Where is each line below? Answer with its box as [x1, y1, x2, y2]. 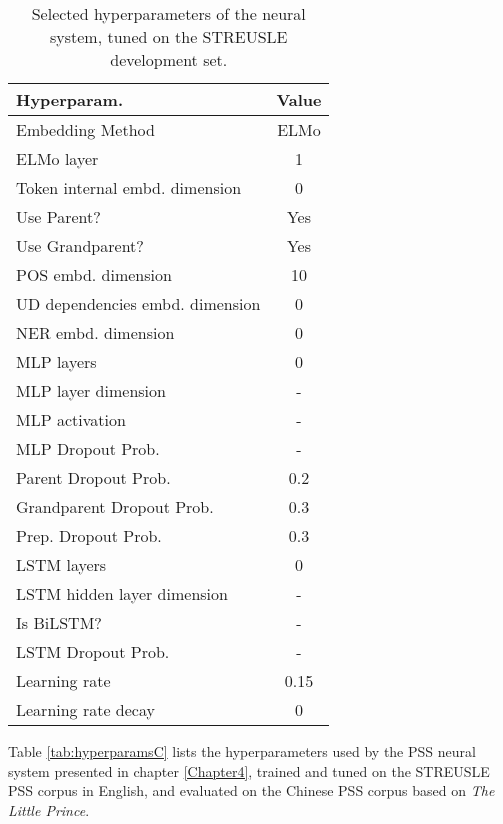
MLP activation [16, 408, 126, 431]
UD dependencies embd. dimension [16, 292, 261, 315]
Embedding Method [16, 118, 155, 141]
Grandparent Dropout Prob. [16, 495, 214, 518]
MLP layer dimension [16, 379, 166, 402]
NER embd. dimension [16, 321, 175, 344]
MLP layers [16, 350, 97, 373]
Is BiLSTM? [16, 611, 102, 634]
